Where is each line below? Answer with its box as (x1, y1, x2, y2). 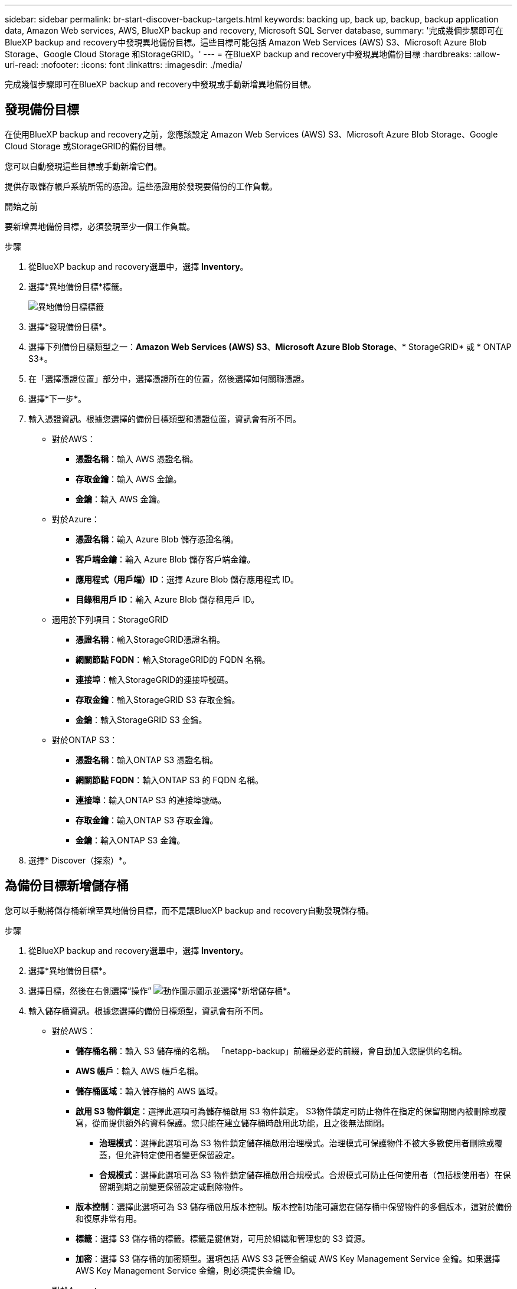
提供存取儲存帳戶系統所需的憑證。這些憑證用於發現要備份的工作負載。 (5, 181, 277, 191)
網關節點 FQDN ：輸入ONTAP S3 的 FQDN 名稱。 (76, 774, 263, 785)
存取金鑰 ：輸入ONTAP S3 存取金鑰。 (76, 814, 218, 825)
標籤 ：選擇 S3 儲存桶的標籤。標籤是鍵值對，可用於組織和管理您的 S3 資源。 (76, 1233, 371, 1244)
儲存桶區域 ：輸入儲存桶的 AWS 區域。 (76, 1085, 223, 1096)
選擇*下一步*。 (28, 393, 87, 404)
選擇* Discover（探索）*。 (28, 855, 131, 865)
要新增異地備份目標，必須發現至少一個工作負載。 (5, 221, 195, 231)
